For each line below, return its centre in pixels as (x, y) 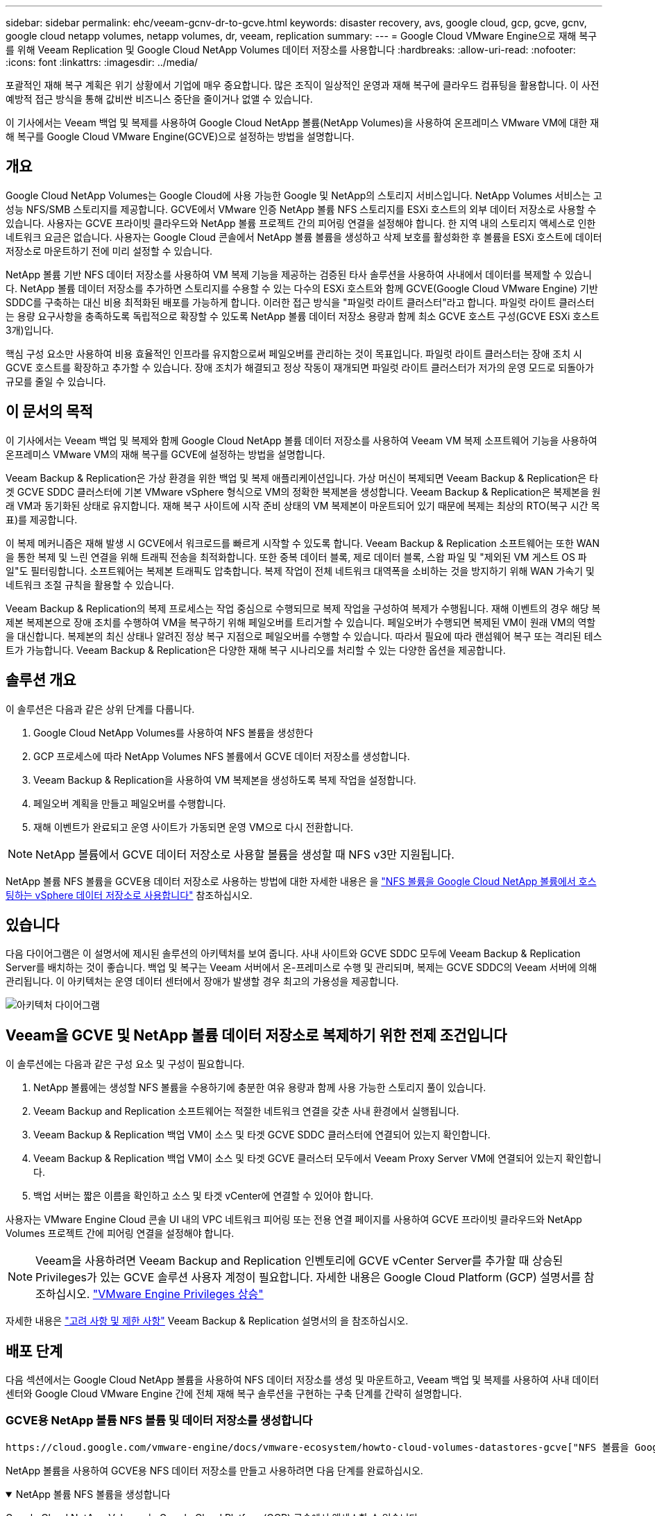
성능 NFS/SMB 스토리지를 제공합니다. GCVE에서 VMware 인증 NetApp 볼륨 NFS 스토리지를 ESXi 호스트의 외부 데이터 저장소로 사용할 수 (301, 209)
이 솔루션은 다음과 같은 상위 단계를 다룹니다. (100, 709)
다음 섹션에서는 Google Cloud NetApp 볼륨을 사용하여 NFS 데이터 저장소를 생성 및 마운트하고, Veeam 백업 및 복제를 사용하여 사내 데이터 (303, 1380)
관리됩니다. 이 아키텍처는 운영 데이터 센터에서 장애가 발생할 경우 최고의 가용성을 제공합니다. (202, 982)
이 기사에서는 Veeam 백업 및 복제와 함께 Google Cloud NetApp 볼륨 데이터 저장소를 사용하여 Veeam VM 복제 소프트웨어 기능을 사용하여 (301, 440)
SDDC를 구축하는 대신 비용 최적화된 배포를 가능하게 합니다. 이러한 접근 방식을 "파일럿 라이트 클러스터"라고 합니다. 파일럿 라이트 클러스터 (300, 302)
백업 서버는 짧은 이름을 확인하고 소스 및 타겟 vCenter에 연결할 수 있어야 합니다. (204, 1196)
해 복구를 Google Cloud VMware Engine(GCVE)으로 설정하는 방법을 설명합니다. (180, 136)
